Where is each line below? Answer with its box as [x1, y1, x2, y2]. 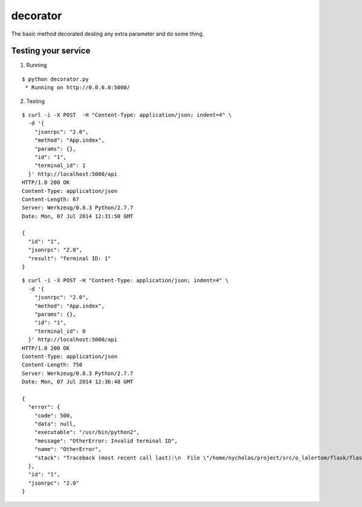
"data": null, [34, 421, 77, 427]
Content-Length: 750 [22, 362, 83, 368]
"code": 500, [34, 412, 73, 419]
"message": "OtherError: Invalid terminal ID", [34, 437, 178, 444]
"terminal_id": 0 [34, 327, 86, 335]
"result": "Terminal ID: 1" [28, 255, 112, 262]
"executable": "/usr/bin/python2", [34, 429, 140, 436]
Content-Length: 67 [22, 196, 80, 203]
